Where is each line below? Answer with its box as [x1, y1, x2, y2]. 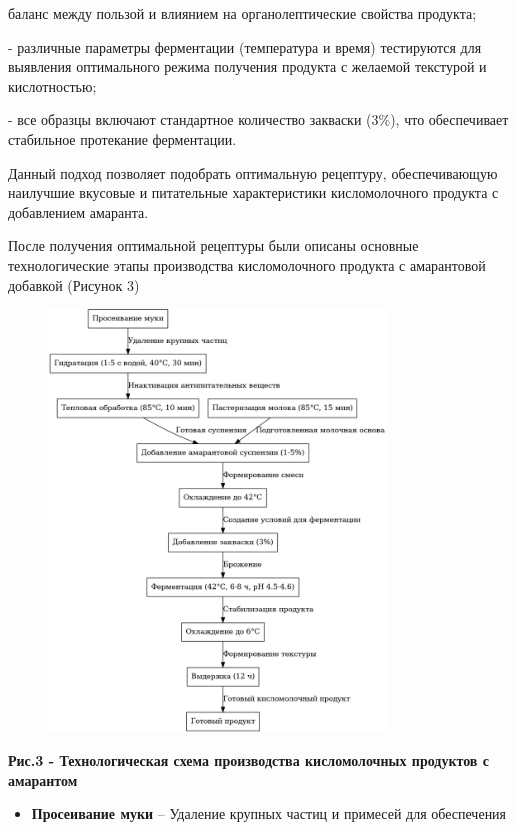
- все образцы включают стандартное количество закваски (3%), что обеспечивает [8, 109, 509, 130]
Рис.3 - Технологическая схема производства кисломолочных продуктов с [8, 750, 489, 771]
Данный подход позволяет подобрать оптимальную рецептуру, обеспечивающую [8, 162, 498, 183]
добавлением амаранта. [8, 201, 149, 222]
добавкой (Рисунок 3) [8, 274, 140, 295]
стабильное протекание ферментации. [8, 128, 237, 149]
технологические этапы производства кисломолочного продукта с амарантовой [8, 254, 486, 275]
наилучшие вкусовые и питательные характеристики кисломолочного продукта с [8, 182, 499, 203]
